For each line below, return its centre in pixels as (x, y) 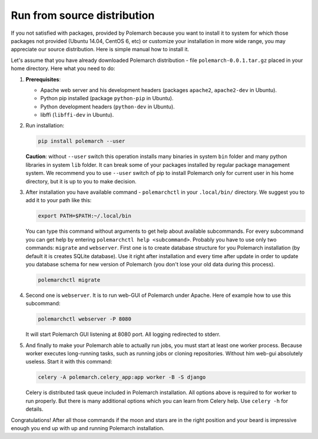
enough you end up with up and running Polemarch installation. (88, 428)
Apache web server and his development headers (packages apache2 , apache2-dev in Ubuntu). (158, 90)
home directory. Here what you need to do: (63, 68)
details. (34, 409)
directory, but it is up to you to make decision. (81, 181)
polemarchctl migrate (69, 280)
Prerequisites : (43, 79)
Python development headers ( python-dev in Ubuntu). (107, 107)
